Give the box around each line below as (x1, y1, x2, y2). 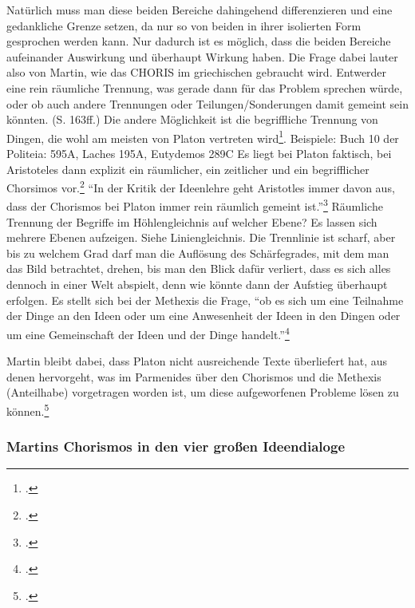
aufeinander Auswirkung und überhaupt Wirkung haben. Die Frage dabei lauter (6, 48, 398, 65)
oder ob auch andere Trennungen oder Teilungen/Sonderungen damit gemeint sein (6, 95, 409, 112)
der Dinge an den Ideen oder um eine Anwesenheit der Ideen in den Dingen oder (6, 307, 401, 324)
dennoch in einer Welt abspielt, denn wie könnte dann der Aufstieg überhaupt (6, 276, 388, 293)
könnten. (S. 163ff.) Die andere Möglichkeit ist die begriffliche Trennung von (6, 111, 378, 128)
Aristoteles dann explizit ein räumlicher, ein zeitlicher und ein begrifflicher (6, 160, 370, 177)
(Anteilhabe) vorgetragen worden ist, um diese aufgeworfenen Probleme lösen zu (6, 384, 399, 401)
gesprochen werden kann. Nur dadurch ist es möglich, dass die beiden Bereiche (6, 33, 391, 49)
